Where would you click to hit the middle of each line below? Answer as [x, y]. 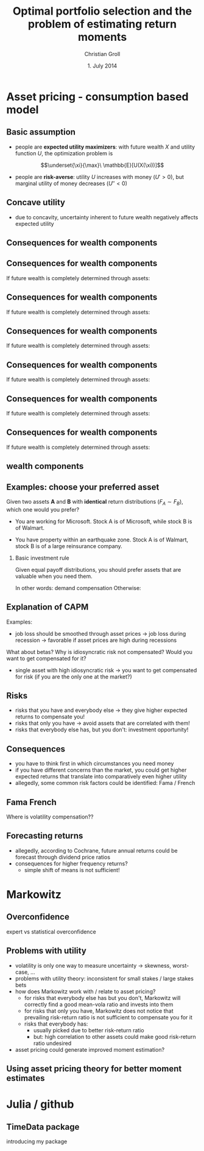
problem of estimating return [102, 24]
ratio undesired [52, 1043]
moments [102, 37]
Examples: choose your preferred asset [83, 487]
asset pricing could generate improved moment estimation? [90, 1049]
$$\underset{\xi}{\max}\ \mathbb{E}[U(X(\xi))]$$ [102, 165]
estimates [26, 1078]
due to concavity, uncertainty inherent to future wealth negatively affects [107, 217]
